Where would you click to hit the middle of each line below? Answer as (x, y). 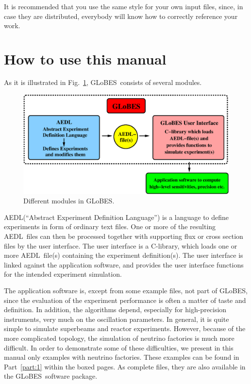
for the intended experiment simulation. (63, 274)
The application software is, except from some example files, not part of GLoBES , (126, 291)
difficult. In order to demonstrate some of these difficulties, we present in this (119, 347)
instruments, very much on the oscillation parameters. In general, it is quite (117, 319)
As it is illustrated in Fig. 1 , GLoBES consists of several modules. (103, 82)
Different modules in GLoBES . (69, 201)
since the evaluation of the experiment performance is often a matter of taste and (125, 300)
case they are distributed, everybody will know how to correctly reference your (121, 16)
